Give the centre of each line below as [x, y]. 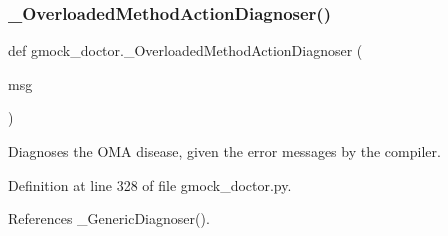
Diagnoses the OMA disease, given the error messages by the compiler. [224, 151]
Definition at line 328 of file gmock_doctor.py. [150, 184]
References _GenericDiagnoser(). [109, 218]
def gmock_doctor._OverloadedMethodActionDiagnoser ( [185, 50]
